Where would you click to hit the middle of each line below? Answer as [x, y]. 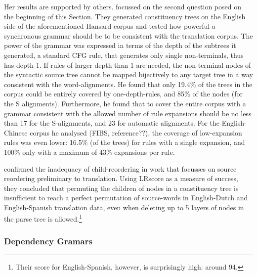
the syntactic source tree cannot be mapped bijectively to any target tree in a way [128, 74]
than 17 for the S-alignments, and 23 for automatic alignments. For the [112, 123]
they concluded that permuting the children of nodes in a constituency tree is [121, 188]
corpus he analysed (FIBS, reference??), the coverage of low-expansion [136, 132]
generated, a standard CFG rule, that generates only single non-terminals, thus [124, 55]
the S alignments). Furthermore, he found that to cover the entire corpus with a [125, 103]
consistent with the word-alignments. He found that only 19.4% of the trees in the [128, 84]
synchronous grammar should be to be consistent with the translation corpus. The [128, 35]
